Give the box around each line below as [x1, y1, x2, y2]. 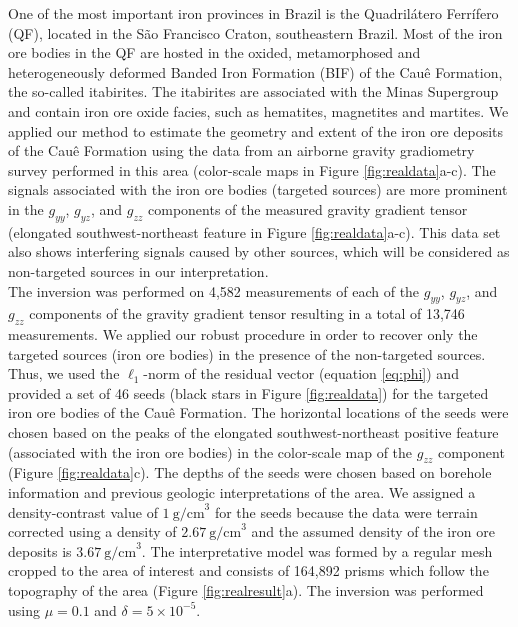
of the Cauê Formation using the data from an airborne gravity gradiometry [8, 140, 475, 161]
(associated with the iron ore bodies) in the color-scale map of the [8, 441, 413, 462]
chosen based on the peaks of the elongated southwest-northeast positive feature [8, 422, 499, 443]
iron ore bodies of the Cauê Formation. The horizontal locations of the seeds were [8, 402, 509, 423]
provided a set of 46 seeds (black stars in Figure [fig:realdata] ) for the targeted [8, 382, 489, 403]
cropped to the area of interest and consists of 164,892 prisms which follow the [8, 560, 489, 581]
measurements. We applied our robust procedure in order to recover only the [8, 324, 478, 345]
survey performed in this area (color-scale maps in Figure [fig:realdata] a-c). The [8, 159, 496, 180]
